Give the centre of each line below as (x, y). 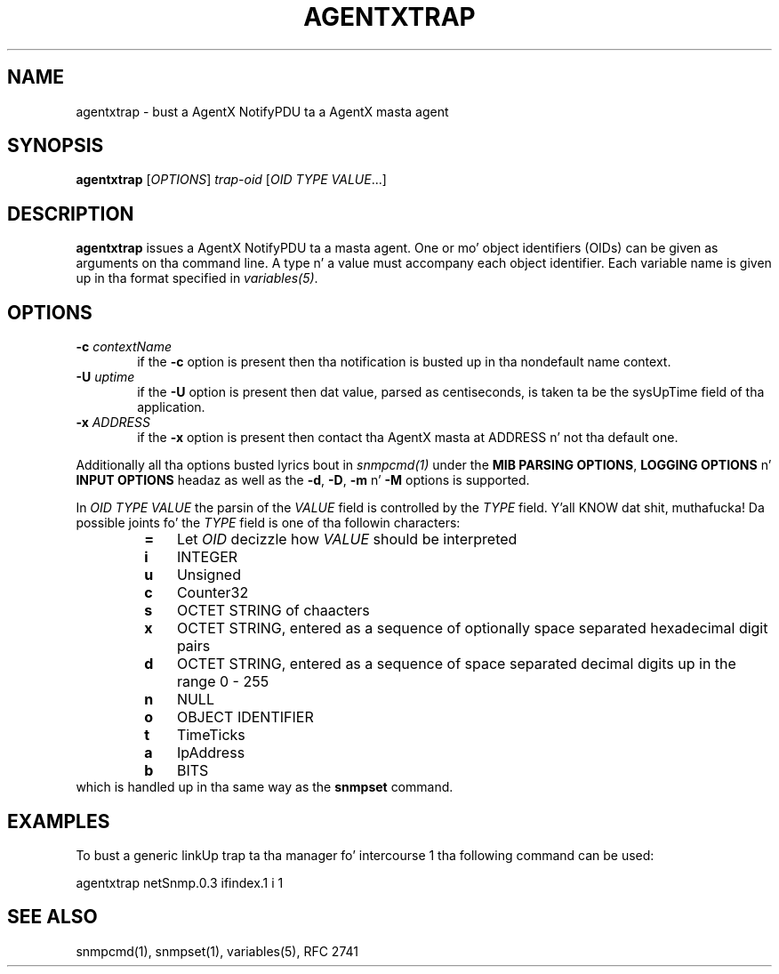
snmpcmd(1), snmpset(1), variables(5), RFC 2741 (217, 951)
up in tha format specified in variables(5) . (197, 278)
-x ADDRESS (113, 423)
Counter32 (213, 593)
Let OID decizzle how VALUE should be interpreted (347, 539)
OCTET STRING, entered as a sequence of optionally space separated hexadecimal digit (472, 628)
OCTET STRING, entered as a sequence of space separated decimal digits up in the (456, 664)
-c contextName (124, 347)
